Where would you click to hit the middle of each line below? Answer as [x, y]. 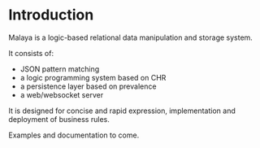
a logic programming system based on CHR [93, 77]
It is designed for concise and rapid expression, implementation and [122, 111]
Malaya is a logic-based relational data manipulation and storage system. [131, 37]
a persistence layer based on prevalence [88, 86]
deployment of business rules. [59, 119]
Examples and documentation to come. [74, 135]
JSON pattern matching [60, 69]
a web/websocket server [62, 94]
